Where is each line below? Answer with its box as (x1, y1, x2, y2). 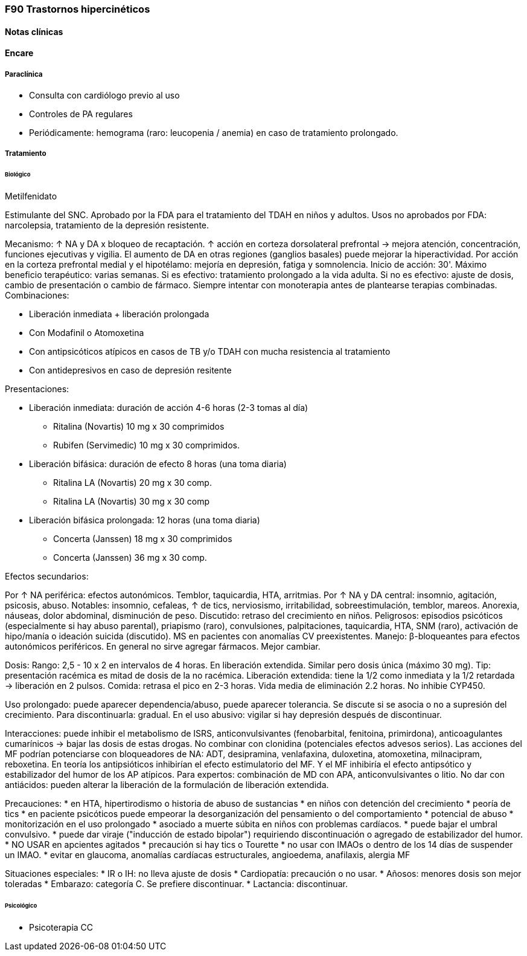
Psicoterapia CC (29, 922, 94, 932)
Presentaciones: (5, 384, 69, 395)
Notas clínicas (5, 26, 63, 37)
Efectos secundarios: (5, 571, 89, 582)
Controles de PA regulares (29, 109, 133, 119)
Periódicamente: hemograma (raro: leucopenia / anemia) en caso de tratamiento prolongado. (29, 128, 398, 138)
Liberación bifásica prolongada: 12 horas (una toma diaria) (29, 515, 260, 526)
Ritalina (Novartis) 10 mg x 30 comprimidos (53, 421, 225, 432)
